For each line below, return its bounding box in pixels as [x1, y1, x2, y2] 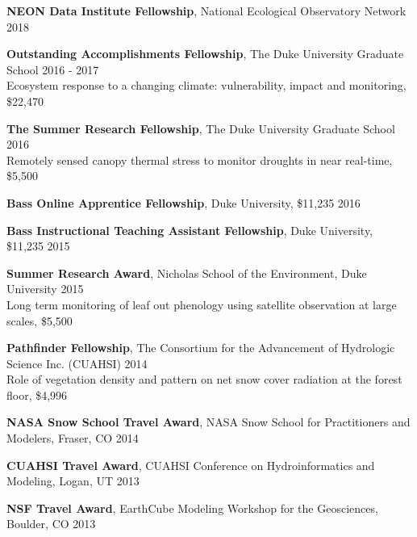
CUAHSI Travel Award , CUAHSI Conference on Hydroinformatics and [6, 456, 375, 473]
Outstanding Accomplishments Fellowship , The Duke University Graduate [6, 45, 404, 62]
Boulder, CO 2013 [6, 515, 96, 532]
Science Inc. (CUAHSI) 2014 [6, 355, 148, 371]
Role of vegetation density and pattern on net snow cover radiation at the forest [6, 371, 402, 388]
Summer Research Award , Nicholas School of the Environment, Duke [6, 264, 367, 281]
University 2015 [6, 280, 84, 297]
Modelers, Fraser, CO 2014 [6, 430, 139, 447]
